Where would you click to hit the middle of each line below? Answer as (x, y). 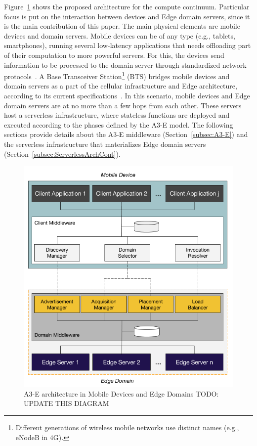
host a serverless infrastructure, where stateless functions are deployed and (117, 115)
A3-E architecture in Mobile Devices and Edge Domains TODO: (121, 393)
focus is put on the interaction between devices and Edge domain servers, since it (127, 16)
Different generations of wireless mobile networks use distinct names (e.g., (127, 427)
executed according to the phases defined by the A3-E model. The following (119, 124)
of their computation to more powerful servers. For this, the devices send (114, 55)
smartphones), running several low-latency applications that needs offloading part (128, 45)
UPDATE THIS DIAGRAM (66, 403)
